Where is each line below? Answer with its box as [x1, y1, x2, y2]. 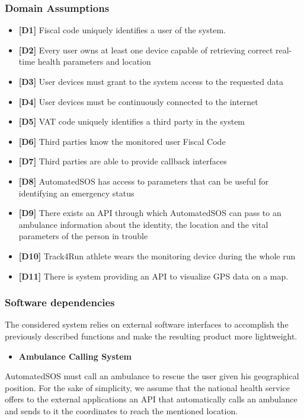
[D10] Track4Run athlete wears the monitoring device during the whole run [18, 249, 296, 262]
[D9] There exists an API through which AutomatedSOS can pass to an [18, 207, 281, 219]
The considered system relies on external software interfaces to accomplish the [5, 318, 289, 331]
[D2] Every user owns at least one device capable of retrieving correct [18, 43, 273, 56]
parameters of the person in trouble [18, 230, 148, 242]
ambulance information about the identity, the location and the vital [18, 218, 268, 230]
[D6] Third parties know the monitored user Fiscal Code [18, 135, 226, 147]
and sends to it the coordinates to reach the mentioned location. [5, 404, 238, 417]
